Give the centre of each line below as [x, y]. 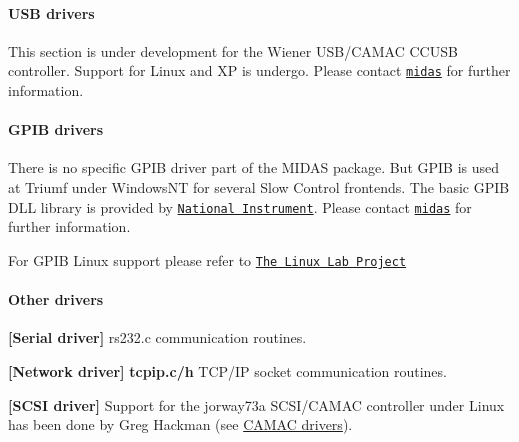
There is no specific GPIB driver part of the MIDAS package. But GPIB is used [254, 167]
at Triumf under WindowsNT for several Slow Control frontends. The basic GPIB [259, 187]
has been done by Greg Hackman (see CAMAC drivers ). [180, 424]
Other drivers [56, 299]
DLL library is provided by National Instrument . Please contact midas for [240, 206]
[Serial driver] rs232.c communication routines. [157, 337]
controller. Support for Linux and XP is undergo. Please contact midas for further [259, 70]
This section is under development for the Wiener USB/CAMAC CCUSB [233, 50]
